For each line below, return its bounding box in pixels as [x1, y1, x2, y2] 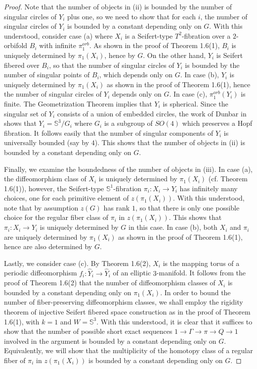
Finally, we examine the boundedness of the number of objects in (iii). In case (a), [4, 163, 253, 174]
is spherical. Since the [163, 98, 228, 108]
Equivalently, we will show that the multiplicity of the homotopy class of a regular [4, 345, 253, 356]
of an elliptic [113, 267, 151, 278]
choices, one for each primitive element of [4, 193, 129, 203]
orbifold [4, 40, 28, 51]
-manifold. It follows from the [156, 267, 246, 278]
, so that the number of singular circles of [49, 59, 174, 70]
